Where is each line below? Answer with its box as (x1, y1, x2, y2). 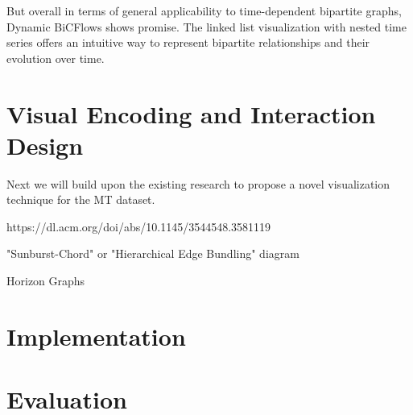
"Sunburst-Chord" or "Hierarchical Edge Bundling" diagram (6, 245, 299, 262)
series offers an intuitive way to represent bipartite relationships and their (6, 34, 370, 51)
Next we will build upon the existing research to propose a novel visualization (6, 175, 390, 192)
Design (6, 128, 84, 161)
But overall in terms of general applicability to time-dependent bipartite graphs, (6, 2, 402, 19)
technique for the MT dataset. (6, 191, 155, 208)
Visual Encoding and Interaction (6, 97, 376, 130)
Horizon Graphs (6, 272, 85, 289)
